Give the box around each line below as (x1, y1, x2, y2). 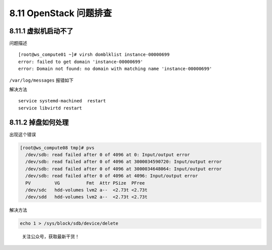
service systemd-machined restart (18, 98, 106, 104)
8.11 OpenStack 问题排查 (9, 8, 112, 19)
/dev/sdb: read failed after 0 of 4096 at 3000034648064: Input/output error (25, 166, 222, 171)
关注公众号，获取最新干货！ (22, 233, 80, 239)
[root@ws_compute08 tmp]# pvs (20, 145, 95, 151)
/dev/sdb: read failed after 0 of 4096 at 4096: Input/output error (25, 173, 198, 179)
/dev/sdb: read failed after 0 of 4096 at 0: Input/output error (25, 152, 190, 158)
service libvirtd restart (18, 105, 83, 111)
